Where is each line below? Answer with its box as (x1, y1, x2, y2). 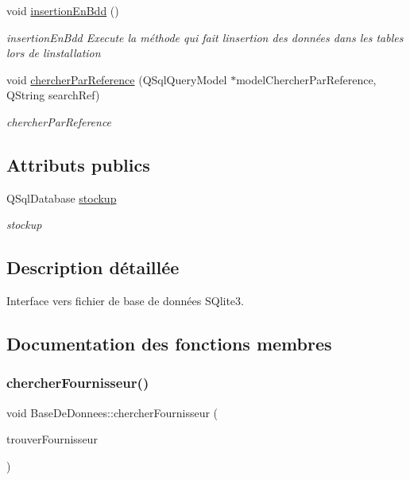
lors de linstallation (6, 45, 101, 61)
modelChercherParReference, (236, 71, 377, 87)
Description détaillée (6, 255, 180, 280)
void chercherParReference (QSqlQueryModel (6, 71, 227, 87)
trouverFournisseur (6, 431, 98, 447)
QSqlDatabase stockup (6, 189, 117, 206)
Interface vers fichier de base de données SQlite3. (6, 292, 244, 309)
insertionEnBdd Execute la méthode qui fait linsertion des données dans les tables (6, 29, 404, 45)
